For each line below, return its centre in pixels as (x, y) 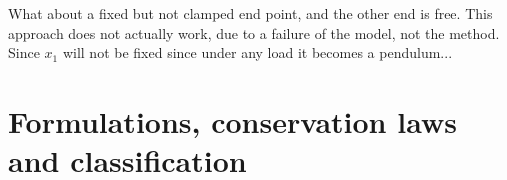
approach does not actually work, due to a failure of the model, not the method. (254, 32)
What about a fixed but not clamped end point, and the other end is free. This (250, 13)
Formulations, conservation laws (232, 120)
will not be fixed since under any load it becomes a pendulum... (257, 52)
